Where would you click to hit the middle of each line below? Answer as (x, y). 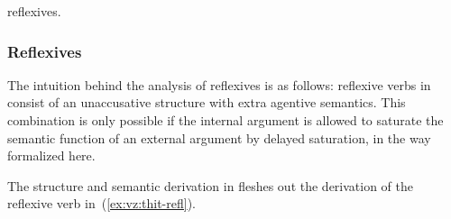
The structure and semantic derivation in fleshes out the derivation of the (211, 185)
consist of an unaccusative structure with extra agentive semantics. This (207, 102)
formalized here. (51, 155)
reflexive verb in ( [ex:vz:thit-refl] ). (101, 203)
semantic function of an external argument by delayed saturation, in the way (219, 137)
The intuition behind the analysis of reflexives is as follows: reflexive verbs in (219, 84)
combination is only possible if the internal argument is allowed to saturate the (225, 120)
